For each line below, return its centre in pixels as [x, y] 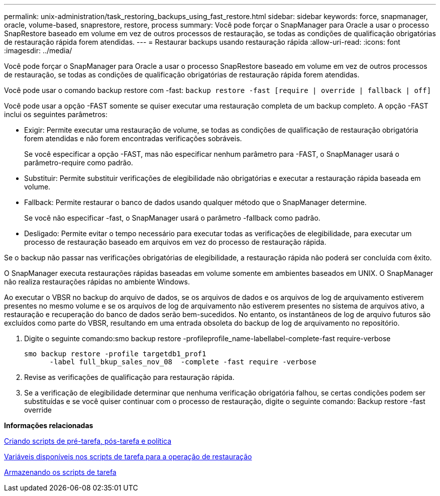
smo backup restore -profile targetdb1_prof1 [115, 354]
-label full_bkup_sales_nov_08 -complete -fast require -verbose [183, 362]
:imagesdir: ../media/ [38, 51]
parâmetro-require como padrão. [79, 163]
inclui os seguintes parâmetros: [56, 114]
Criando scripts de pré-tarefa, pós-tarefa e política [88, 441]
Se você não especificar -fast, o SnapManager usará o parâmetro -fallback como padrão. [172, 218]
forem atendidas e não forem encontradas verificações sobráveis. [133, 138]
